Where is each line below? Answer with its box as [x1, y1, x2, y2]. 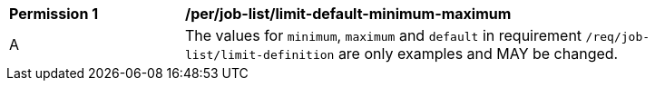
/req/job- [585, 30, 650, 44]
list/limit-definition [185, 48, 335, 62]
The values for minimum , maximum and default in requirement [185, 26, 582, 44]
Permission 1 [9, 5, 99, 23]
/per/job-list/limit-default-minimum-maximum [185, 5, 512, 23]
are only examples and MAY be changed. [337, 44, 619, 63]
